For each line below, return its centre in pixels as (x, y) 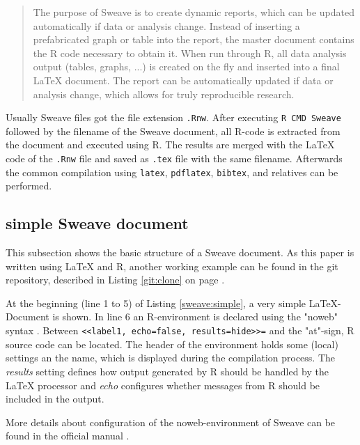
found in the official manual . (68, 436)
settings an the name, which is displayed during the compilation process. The (171, 358)
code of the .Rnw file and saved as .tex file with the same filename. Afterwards (174, 158)
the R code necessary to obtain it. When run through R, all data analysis (190, 53)
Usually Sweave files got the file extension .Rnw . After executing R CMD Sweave (173, 117)
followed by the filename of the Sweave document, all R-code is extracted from (173, 131)
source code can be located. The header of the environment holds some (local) (172, 344)
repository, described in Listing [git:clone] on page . (115, 280)
